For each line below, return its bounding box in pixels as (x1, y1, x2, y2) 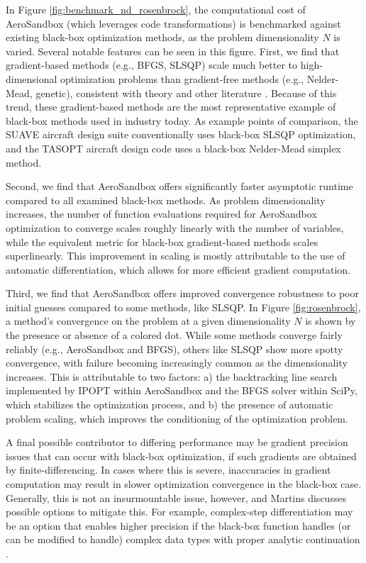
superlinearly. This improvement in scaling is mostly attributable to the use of (6, 248, 345, 263)
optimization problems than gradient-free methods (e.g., (60, 71, 304, 86)
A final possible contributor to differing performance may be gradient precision (6, 435, 348, 450)
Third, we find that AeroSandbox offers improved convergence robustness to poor (6, 286, 359, 301)
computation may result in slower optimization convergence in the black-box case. (6, 476, 362, 491)
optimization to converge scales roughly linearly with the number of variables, (6, 220, 344, 235)
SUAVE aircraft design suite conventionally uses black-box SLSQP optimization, (6, 127, 356, 142)
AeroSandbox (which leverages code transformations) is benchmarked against (6, 16, 341, 30)
